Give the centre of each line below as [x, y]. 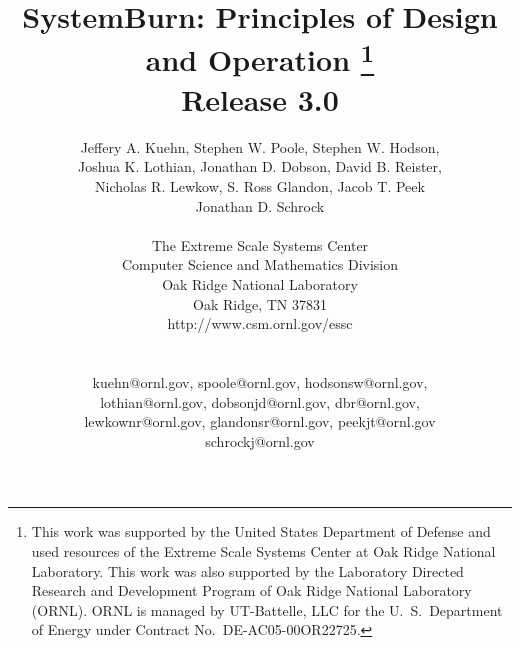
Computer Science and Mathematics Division [260, 264]
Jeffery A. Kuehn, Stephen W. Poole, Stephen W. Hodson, [260, 146]
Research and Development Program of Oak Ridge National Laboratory [251, 590]
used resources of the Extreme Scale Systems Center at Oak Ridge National [263, 550]
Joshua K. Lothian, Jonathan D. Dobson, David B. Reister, [260, 166]
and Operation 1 [260, 57]
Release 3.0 [260, 98]
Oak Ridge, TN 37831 [260, 303]
